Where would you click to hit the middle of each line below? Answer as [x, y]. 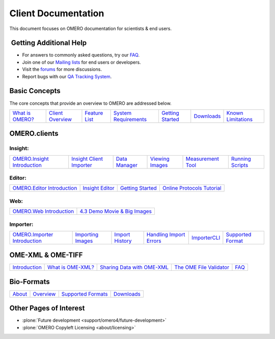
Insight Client [87, 159]
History [123, 241]
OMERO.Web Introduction [43, 211]
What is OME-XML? [71, 267]
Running [241, 159]
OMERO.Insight [31, 159]
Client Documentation [57, 13]
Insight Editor [99, 188]
